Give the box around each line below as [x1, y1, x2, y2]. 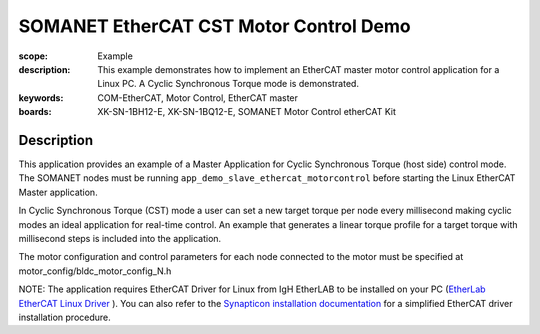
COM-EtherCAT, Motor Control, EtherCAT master [97, 91, 299, 104]
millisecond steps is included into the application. [18, 232, 222, 244]
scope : [18, 50, 49, 62]
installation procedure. [18, 311, 112, 323]
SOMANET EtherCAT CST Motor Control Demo [18, 15, 412, 37]
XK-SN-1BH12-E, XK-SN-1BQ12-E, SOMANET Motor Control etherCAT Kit [97, 106, 397, 118]
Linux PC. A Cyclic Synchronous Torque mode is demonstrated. [97, 78, 360, 90]
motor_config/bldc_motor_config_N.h [18, 265, 172, 277]
